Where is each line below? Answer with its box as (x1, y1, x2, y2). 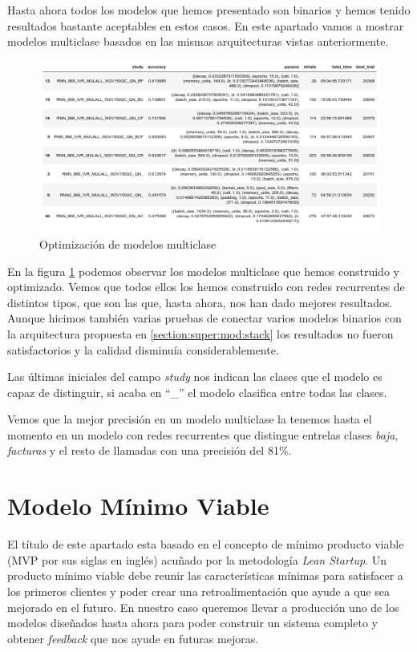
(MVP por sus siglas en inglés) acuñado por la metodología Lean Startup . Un (7, 551, 387, 568)
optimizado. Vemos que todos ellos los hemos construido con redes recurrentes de (7, 278, 405, 295)
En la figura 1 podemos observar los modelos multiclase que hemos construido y (7, 262, 399, 279)
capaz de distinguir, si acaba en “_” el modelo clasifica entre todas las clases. (7, 383, 387, 400)
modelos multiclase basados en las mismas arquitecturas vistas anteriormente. (7, 33, 389, 50)
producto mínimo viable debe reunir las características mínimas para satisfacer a (7, 567, 403, 584)
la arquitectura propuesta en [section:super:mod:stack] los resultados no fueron (7, 325, 394, 342)
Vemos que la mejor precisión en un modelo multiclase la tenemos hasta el (7, 411, 372, 427)
